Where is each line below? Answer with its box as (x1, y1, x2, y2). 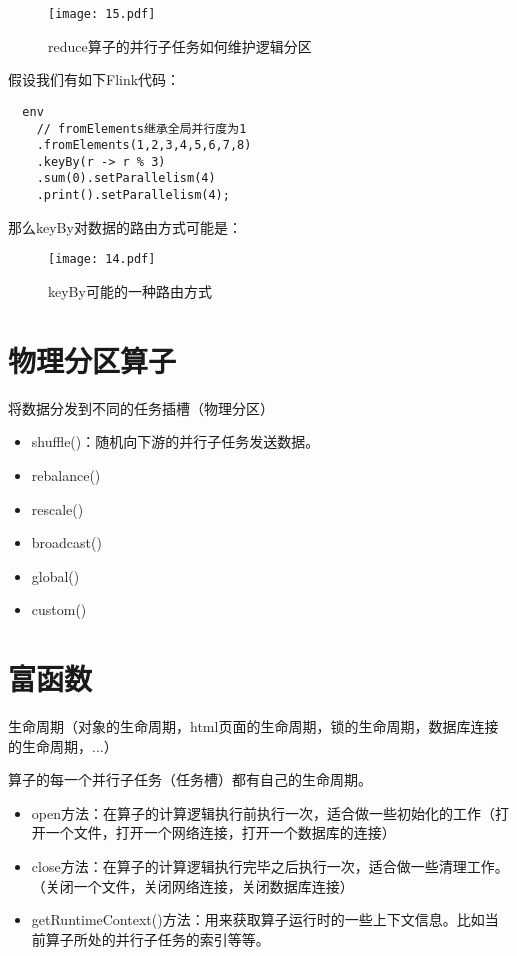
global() (31, 565, 80, 586)
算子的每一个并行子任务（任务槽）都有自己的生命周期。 (8, 769, 372, 790)
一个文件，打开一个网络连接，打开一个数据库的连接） (45, 822, 396, 843)
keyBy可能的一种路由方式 (48, 281, 212, 302)
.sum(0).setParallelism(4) (36, 171, 216, 186)
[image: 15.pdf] (48, 7, 156, 21)
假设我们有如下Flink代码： (8, 69, 181, 90)
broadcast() (31, 532, 102, 553)
